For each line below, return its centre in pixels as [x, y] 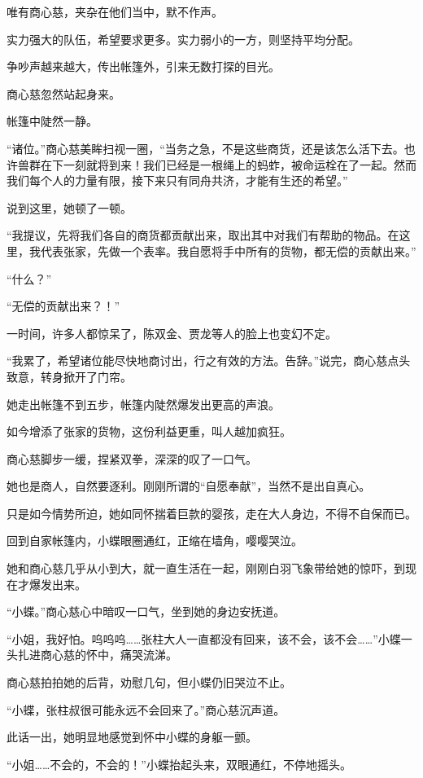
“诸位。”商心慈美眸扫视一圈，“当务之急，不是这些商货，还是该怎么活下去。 [205, 148]
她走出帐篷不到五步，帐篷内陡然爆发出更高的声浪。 [143, 404]
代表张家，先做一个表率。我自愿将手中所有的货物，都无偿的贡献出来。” [228, 251]
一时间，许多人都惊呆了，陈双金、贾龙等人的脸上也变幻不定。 [172, 333]
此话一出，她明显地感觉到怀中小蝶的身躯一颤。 [132, 737]
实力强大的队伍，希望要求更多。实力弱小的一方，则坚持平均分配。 [183, 39]
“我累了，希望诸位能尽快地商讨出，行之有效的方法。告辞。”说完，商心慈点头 [209, 360]
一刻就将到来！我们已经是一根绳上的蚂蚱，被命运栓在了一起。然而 [240, 164]
